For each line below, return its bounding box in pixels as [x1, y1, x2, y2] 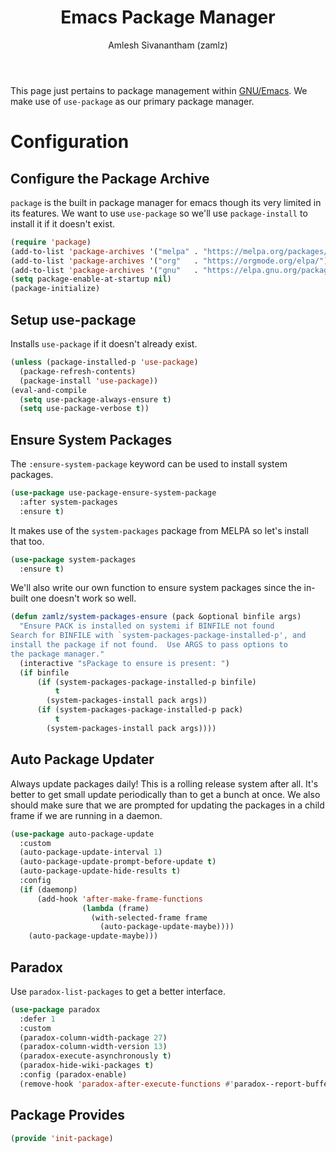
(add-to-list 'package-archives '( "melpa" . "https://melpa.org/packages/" [10, 246, 333, 256]
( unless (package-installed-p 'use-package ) [10, 357, 199, 367]
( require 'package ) [10, 237, 92, 247]
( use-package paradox [10, 1004, 101, 1015]
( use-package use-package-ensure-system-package [10, 488, 217, 498]
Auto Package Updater [10, 751, 155, 768]
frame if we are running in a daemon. [10, 809, 163, 821]
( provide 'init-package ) [10, 1133, 114, 1143]
